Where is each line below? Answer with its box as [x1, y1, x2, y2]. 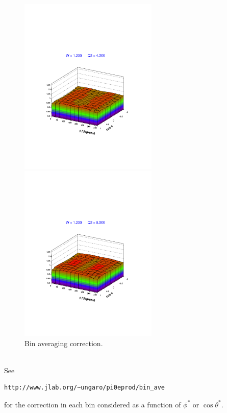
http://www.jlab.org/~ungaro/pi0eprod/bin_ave [4, 384, 165, 392]
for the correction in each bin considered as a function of [4, 399, 181, 409]
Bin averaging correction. [24, 337, 103, 348]
